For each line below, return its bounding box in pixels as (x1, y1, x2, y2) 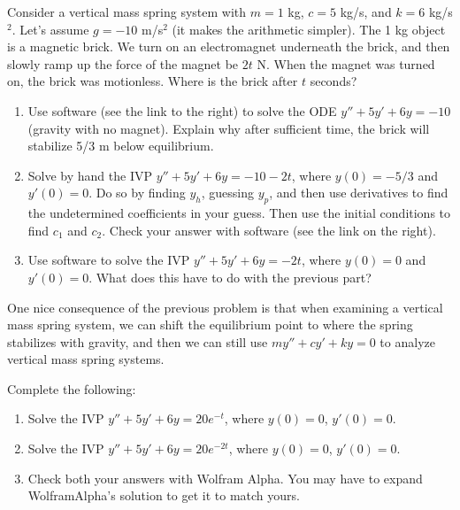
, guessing (201, 183, 254, 202)
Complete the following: (7, 379, 136, 398)
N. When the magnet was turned (257, 54, 435, 73)
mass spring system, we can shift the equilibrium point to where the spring (7, 315, 413, 334)
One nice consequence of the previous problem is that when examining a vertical (7, 297, 443, 316)
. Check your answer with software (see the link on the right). (102, 220, 436, 239)
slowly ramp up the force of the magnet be (7, 54, 239, 73)
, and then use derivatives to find (269, 183, 448, 202)
